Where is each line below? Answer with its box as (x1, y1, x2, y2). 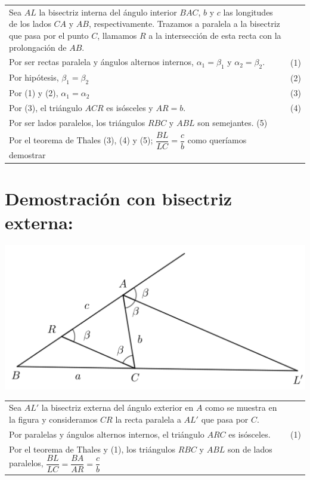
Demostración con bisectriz (5, 186, 232, 211)
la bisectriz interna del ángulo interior (39, 5, 177, 18)
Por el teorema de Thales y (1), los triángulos (9, 442, 175, 455)
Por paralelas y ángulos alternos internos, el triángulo (9, 427, 204, 440)
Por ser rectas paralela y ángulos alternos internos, (9, 56, 194, 68)
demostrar (9, 149, 46, 161)
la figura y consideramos (9, 413, 98, 426)
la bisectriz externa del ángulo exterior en (41, 401, 194, 414)
